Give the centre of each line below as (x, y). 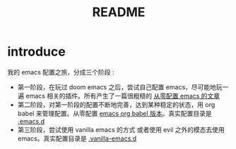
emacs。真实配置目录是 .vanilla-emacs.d (77, 138)
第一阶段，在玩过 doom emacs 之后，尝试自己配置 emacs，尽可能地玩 (120, 87)
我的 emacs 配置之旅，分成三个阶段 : (61, 72)
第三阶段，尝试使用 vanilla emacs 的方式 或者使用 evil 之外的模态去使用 (121, 129)
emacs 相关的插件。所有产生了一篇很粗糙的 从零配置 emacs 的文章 (123, 96)
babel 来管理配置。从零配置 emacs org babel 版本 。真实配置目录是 (114, 113)
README (119, 12)
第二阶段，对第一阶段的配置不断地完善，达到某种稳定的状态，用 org (116, 104)
